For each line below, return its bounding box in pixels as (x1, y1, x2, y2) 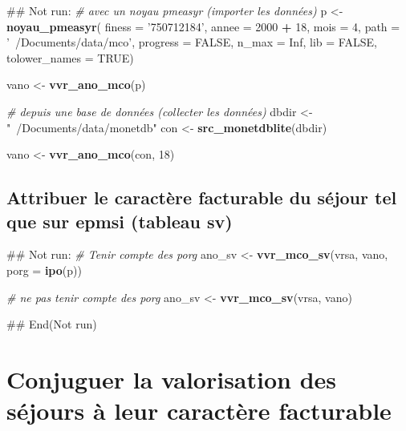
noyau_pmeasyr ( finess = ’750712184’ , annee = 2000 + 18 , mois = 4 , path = (6, 18, 400, 34)
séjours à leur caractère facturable (6, 394, 392, 427)
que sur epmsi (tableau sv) (6, 208, 233, 233)
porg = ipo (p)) (6, 261, 82, 278)
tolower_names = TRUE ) (6, 49, 134, 66)
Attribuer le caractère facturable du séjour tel (6, 185, 397, 210)
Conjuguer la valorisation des (6, 362, 337, 395)
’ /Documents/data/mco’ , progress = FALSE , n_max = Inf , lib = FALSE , (6, 34, 377, 50)
